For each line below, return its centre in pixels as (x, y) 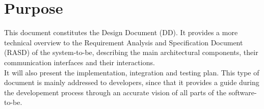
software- (243, 92)
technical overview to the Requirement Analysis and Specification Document (124, 42)
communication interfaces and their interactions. (80, 62)
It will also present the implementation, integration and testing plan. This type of (132, 72)
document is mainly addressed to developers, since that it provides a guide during (132, 82)
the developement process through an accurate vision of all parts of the (115, 92)
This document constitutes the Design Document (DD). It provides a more (121, 32)
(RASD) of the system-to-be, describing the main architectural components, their (131, 52)
